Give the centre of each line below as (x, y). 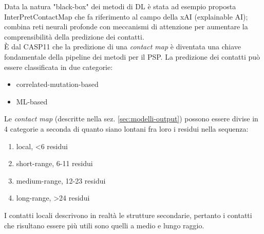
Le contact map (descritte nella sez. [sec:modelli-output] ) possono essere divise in (131, 119)
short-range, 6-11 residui (54, 163)
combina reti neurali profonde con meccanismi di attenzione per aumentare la (126, 26)
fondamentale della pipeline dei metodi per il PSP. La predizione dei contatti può (132, 56)
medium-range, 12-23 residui (61, 180)
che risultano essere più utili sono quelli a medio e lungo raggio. (104, 225)
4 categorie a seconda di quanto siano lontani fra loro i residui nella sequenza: (126, 128)
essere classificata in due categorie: (59, 67)
